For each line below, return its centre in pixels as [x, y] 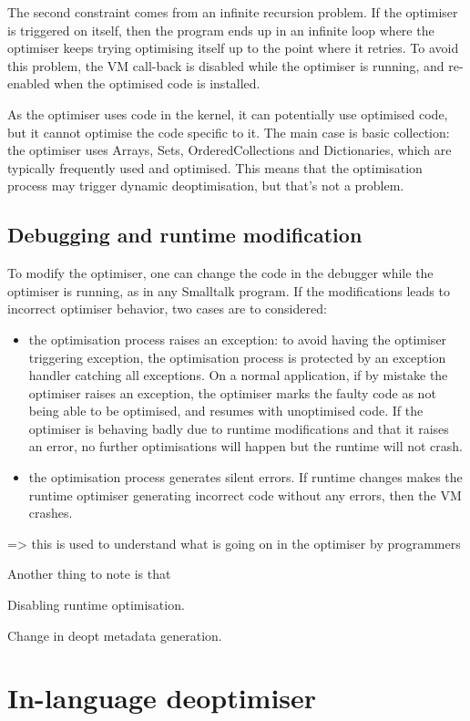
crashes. [51, 513]
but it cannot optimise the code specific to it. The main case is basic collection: [229, 132]
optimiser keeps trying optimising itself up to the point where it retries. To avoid [233, 48]
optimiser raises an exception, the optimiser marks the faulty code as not [232, 392]
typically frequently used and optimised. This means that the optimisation [215, 167]
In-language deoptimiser [162, 698]
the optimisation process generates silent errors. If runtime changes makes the [245, 477]
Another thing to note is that [89, 574]
